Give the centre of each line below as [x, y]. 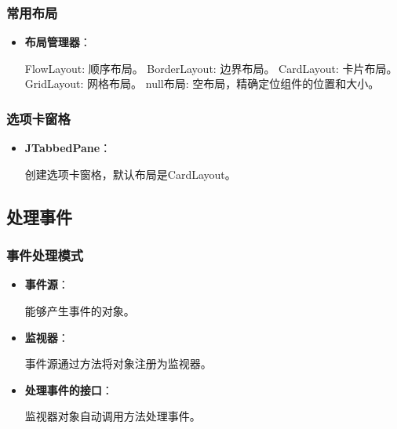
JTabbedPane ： [68, 148]
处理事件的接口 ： [69, 389]
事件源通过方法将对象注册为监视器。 [118, 364]
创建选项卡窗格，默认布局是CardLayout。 [130, 174]
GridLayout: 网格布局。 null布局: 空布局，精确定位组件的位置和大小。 [202, 84]
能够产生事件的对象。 [80, 311]
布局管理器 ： [58, 42]
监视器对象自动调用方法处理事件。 [113, 416]
